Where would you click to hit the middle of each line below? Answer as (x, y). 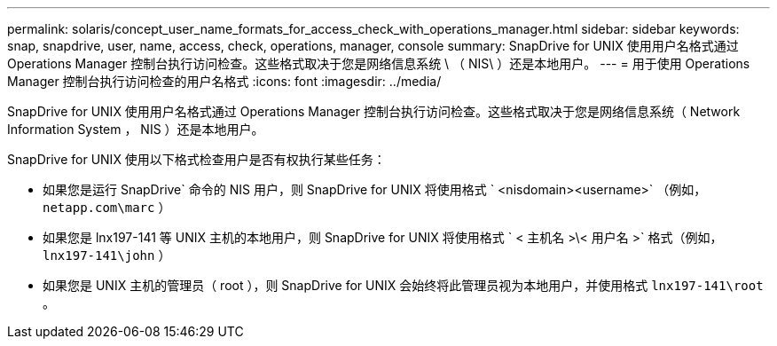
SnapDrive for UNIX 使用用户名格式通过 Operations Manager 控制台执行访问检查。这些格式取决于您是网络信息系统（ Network (374, 111)
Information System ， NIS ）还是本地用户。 (136, 129)
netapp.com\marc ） (107, 207)
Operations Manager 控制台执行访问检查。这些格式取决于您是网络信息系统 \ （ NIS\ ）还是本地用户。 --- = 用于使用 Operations (379, 63)
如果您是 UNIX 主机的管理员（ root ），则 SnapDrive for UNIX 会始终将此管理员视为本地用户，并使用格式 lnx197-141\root (403, 285)
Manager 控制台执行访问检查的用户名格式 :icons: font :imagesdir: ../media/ (224, 81)
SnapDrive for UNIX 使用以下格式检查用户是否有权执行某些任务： (196, 159)
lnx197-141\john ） (107, 255)
